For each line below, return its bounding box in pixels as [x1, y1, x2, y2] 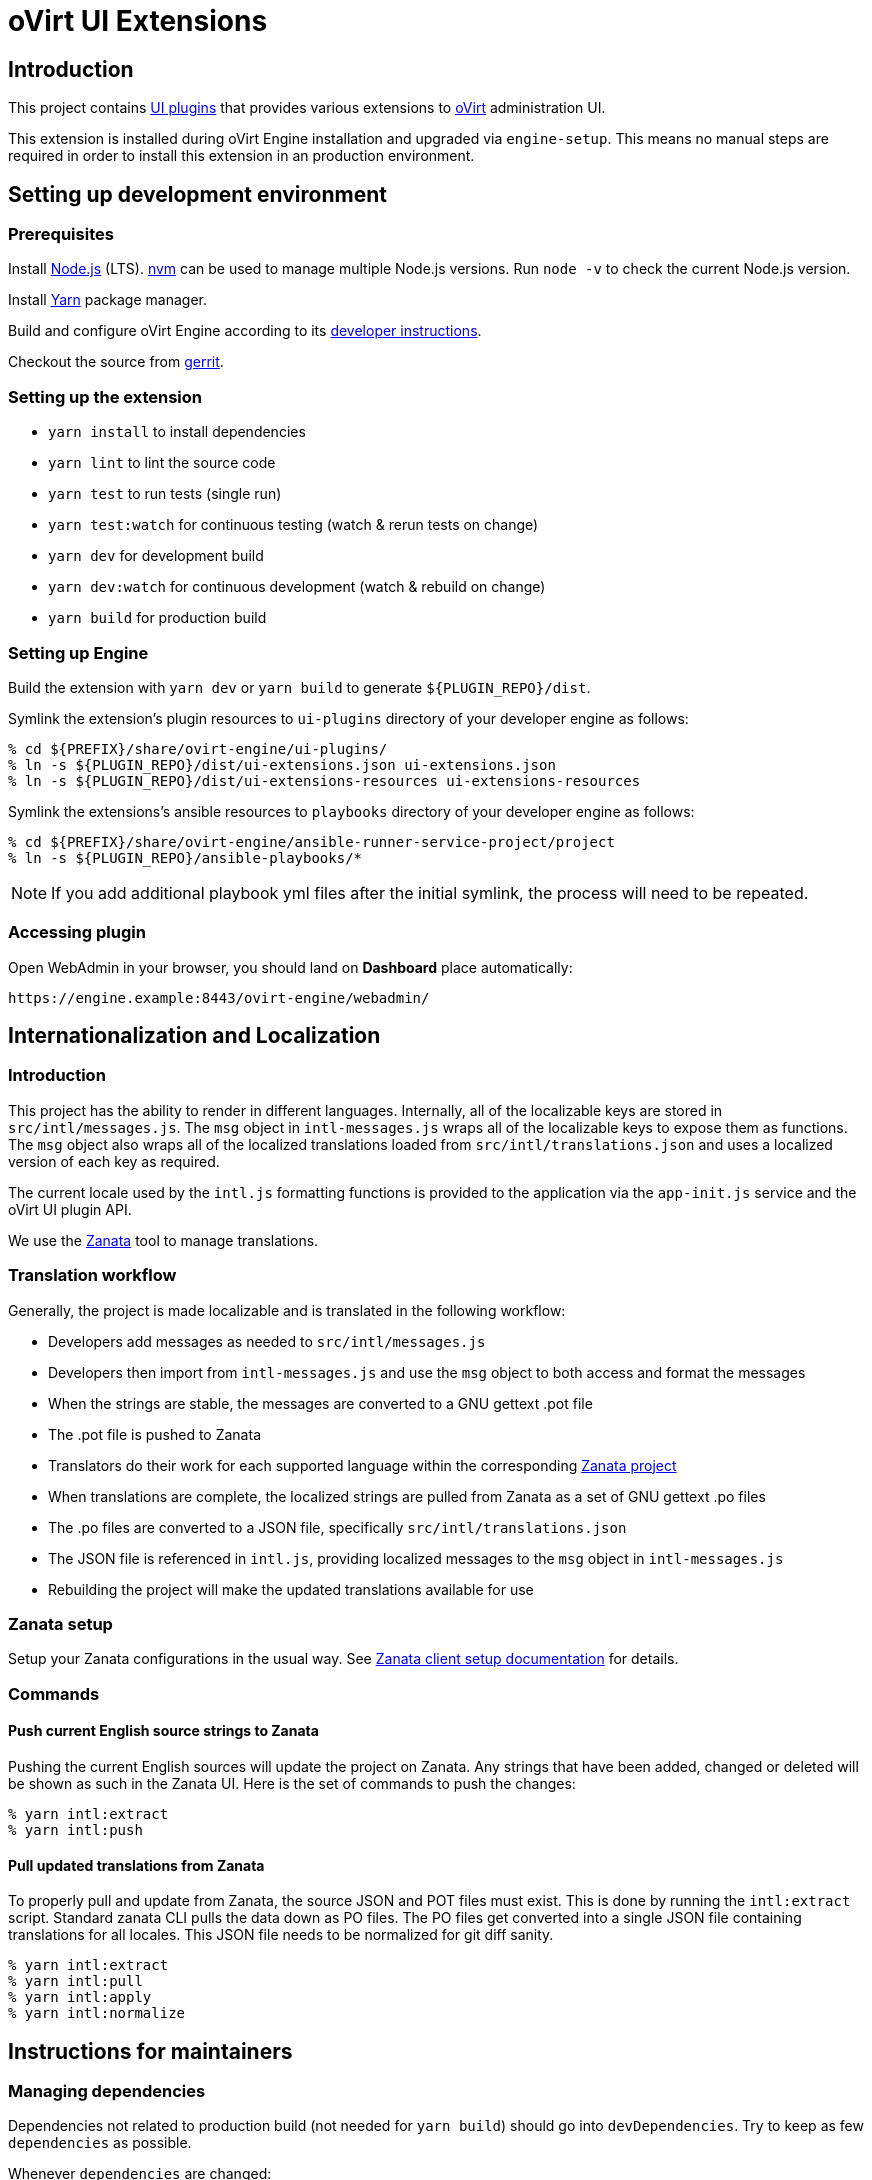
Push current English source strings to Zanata [8, 1722, 319, 1740]
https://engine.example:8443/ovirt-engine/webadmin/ [8, 989, 430, 1006]
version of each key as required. [8, 1152, 220, 1170]
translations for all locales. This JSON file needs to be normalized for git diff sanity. [8, 1926, 554, 1944]
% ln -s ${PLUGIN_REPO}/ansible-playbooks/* [8, 849, 363, 866]
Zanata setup [8, 1613, 113, 1634]
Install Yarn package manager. [8, 291, 207, 309]
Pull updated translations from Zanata [8, 1856, 265, 1874]
